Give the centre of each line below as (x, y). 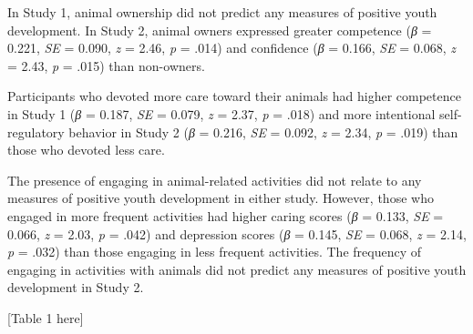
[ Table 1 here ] (46, 317)
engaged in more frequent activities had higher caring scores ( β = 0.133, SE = (226, 215)
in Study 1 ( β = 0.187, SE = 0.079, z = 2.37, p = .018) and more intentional (221, 113)
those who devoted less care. (86, 150)
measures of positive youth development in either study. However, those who (221, 198)
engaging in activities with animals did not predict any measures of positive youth (237, 269)
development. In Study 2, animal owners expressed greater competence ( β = (220, 30)
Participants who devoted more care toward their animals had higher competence (234, 96)
